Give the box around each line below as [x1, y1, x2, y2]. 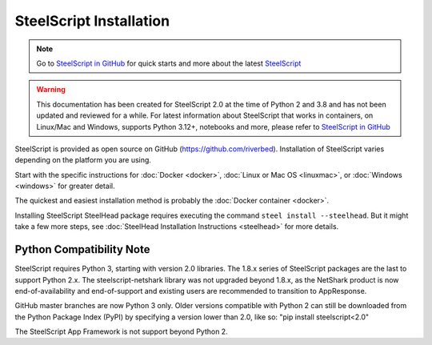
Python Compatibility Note [14, 243, 150, 256]
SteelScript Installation [14, 12, 170, 30]
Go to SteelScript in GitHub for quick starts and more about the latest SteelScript [36, 58, 302, 68]
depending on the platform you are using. [14, 155, 152, 165]
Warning [36, 85, 66, 94]
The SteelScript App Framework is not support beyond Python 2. [14, 327, 228, 336]
